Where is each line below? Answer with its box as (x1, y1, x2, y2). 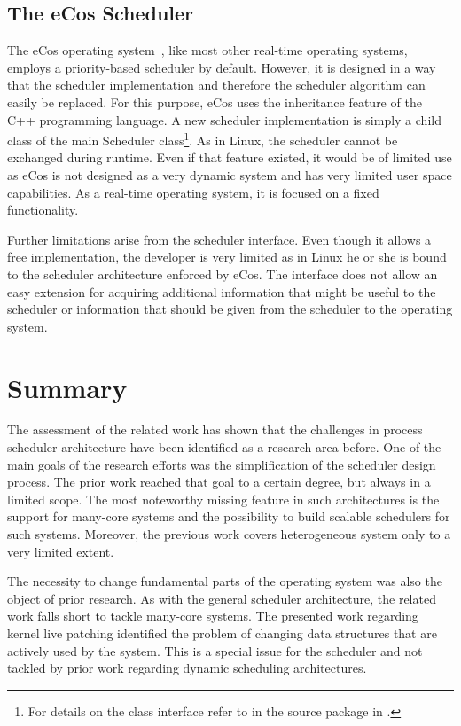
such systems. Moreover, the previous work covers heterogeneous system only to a (7, 525, 451, 543)
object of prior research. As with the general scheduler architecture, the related (7, 589, 436, 607)
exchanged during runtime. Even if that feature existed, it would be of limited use (7, 148, 452, 167)
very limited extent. (7, 542, 114, 560)
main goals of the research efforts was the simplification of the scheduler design (7, 455, 436, 473)
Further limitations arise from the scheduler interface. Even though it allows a (7, 230, 432, 248)
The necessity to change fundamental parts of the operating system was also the (7, 572, 442, 590)
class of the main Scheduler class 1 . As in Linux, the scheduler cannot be (7, 129, 398, 149)
